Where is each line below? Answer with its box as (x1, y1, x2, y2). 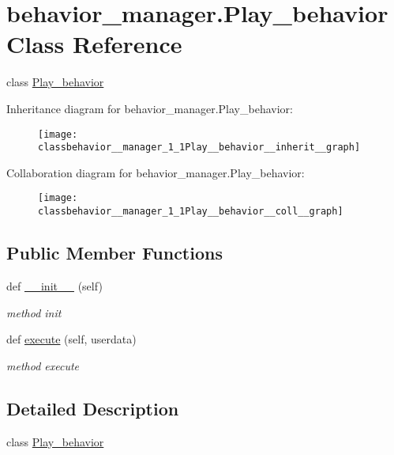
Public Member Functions (6, 241, 223, 265)
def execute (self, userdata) (6, 331, 137, 347)
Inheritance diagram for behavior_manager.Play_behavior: (6, 100, 293, 116)
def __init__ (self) (6, 277, 103, 294)
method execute (6, 357, 80, 373)
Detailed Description (6, 396, 179, 420)
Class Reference (6, 28, 182, 60)
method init (6, 304, 62, 320)
